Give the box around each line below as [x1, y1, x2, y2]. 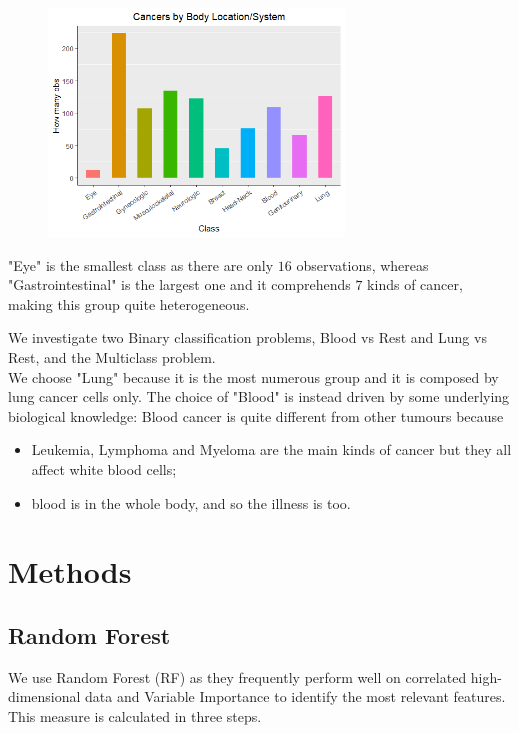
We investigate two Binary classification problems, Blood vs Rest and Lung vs [8, 327, 487, 348]
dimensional [8, 686, 81, 707]
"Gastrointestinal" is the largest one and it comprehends [8, 274, 351, 295]
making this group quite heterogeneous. [8, 293, 250, 314]
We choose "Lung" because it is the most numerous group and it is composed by [8, 366, 499, 387]
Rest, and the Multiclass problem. [8, 347, 216, 368]
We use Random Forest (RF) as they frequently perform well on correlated [8, 666, 467, 687]
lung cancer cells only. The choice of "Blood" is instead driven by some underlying [8, 386, 510, 407]
